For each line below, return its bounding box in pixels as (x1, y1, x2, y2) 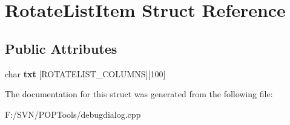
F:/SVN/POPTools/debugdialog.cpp (5, 107, 141, 120)
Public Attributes (5, 39, 117, 57)
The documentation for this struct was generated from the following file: (5, 88, 273, 100)
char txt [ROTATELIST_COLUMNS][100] (5, 67, 166, 80)
